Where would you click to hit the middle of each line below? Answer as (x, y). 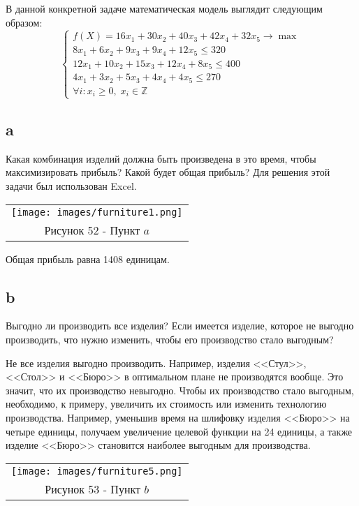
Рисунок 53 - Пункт (93, 489)
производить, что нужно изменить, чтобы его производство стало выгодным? (170, 340)
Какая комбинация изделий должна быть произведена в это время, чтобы (161, 158)
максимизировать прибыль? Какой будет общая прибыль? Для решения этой (168, 172)
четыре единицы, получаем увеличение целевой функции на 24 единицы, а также (179, 431)
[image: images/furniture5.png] (97, 471)
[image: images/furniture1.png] (97, 212)
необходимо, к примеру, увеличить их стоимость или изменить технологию (166, 404)
